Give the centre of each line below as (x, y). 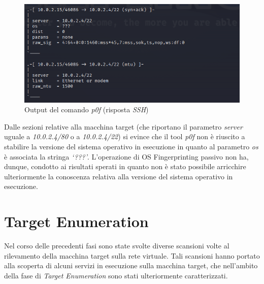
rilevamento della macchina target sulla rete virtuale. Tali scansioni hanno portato (132, 255)
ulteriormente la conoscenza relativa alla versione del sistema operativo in (119, 176)
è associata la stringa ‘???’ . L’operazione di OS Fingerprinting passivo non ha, (126, 156)
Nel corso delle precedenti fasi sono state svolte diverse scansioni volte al (117, 246)
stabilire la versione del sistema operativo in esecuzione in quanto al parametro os (131, 146)
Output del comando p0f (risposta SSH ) (87, 109)
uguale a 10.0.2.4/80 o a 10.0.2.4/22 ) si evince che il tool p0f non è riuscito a (125, 136)
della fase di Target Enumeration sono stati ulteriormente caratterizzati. (116, 275)
